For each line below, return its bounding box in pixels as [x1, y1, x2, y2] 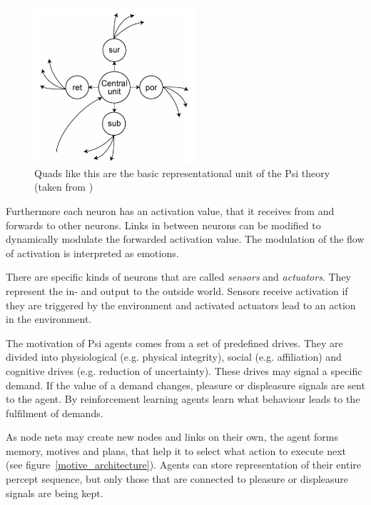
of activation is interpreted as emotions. [6, 245, 179, 260]
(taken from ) [34, 179, 93, 194]
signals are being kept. [6, 485, 103, 500]
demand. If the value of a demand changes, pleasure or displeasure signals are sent [6, 377, 365, 392]
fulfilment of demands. [6, 405, 103, 420]
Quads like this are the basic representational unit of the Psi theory [34, 165, 330, 180]
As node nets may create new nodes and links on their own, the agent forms [6, 429, 338, 444]
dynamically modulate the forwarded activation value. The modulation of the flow [6, 231, 365, 246]
